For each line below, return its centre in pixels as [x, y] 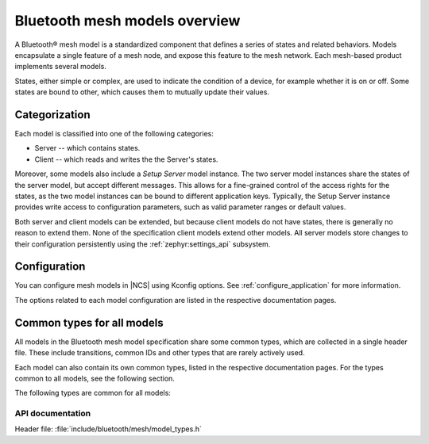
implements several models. [60, 67]
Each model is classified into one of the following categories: [114, 134]
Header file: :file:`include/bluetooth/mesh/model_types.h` [108, 429]
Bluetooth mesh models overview [128, 21]
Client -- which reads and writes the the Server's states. [126, 159]
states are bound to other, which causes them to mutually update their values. [142, 92]
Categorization [52, 115]
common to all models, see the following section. [95, 378]
